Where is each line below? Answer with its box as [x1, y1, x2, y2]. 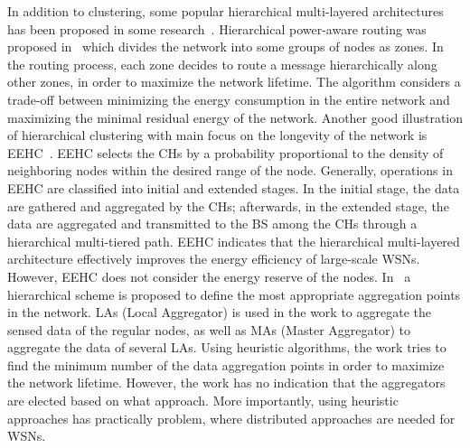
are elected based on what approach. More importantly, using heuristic [7, 391, 399, 410]
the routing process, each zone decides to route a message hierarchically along [7, 54, 437, 73]
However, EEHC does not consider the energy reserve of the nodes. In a [7, 266, 411, 285]
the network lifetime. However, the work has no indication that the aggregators [7, 373, 446, 392]
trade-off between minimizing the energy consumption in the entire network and [7, 89, 450, 108]
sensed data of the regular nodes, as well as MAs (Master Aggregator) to [7, 320, 410, 339]
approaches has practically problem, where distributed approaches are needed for [7, 408, 456, 427]
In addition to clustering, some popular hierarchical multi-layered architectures [7, 2, 444, 20]
